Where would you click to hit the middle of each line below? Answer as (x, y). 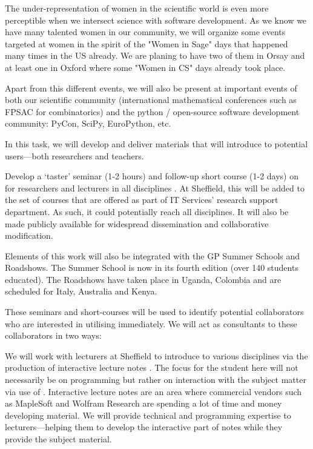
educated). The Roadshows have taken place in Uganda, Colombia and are (143, 279)
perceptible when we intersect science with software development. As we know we (156, 20)
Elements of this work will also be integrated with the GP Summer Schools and (153, 255)
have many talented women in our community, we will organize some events (145, 32)
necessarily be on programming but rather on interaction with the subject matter (156, 380)
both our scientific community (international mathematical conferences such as (151, 100)
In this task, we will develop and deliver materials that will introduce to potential (156, 143)
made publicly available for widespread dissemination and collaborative (137, 223)
